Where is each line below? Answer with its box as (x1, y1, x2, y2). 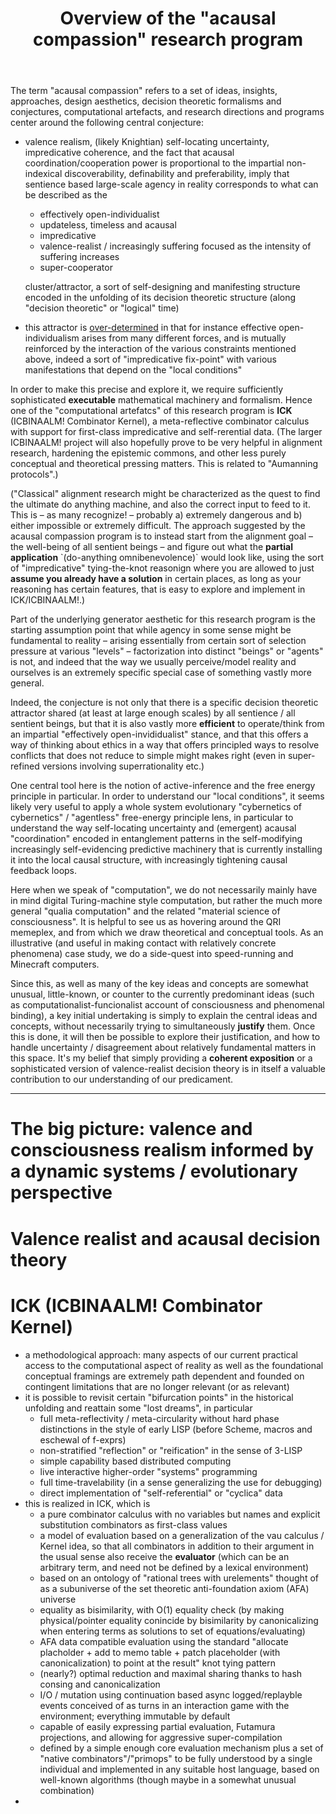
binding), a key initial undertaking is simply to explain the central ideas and (10, 1010, 318, 1022)
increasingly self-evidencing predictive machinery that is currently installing (10, 843, 323, 856)
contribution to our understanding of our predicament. (10, 1073, 234, 1086)
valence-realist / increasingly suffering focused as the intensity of (39, 240, 312, 252)
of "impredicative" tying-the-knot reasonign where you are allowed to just (10, 562, 315, 574)
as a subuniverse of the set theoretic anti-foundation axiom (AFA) (39, 1582, 310, 1594)
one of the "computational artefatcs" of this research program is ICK (10, 405, 293, 417)
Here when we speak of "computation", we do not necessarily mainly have (10, 884, 318, 896)
